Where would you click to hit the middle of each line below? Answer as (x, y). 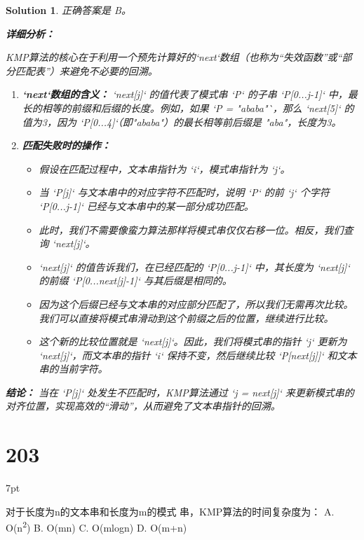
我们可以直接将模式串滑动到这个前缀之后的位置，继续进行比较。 (186, 318)
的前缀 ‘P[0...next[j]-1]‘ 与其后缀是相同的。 (135, 281)
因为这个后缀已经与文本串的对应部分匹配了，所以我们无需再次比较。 (196, 304)
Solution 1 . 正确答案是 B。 (68, 10)
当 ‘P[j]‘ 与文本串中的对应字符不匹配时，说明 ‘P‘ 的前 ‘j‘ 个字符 (184, 192)
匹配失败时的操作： (66, 145)
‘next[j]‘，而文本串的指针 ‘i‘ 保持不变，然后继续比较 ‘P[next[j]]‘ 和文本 (198, 355)
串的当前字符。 (73, 369)
